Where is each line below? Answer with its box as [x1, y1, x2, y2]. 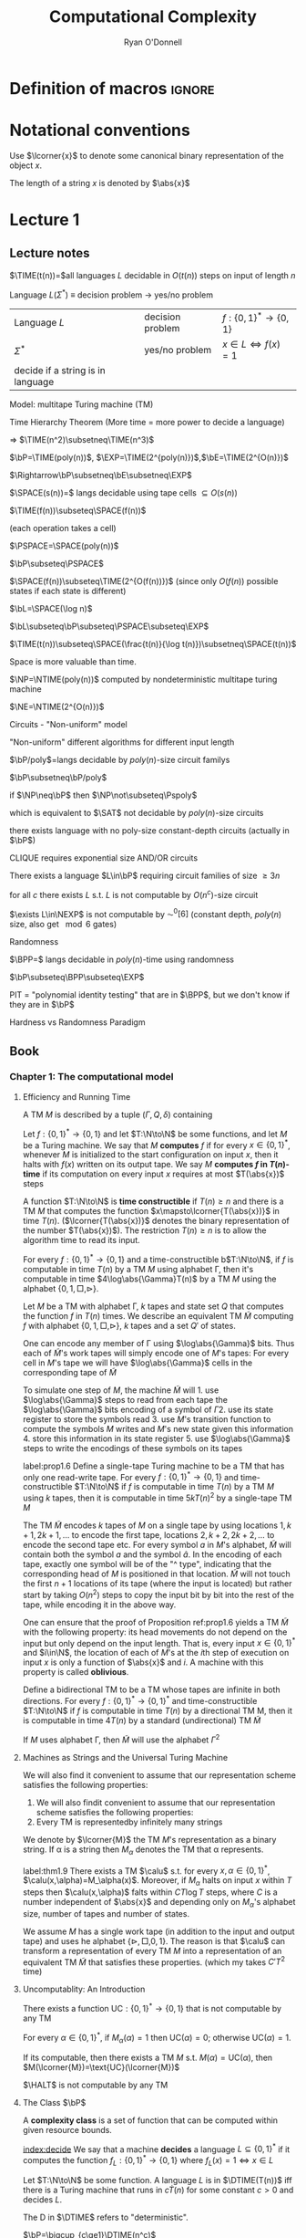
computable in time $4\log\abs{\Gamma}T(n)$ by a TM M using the [22, 1273, 277, 1284]
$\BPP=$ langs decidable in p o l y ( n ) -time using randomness [9, 954, 235, 965]
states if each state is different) [9, 585, 127, 596]
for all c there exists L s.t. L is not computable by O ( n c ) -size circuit [9, 887, 259, 900]
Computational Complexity [48, 6, 258, 27]
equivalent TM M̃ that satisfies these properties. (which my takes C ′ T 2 [22, 1955, 285, 1968]
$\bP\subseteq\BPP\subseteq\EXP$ [9, 972, 145, 983]
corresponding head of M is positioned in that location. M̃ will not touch [22, 1568, 291, 1580]
